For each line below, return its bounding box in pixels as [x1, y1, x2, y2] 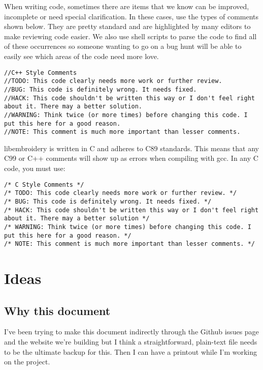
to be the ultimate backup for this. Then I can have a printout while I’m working [4, 346, 257, 357]
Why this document [4, 302, 111, 318]
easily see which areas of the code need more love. [4, 50, 159, 61]
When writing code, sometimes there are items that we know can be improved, [4, 1, 249, 11]
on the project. [4, 356, 50, 367]
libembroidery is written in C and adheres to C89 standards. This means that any [4, 143, 259, 153]
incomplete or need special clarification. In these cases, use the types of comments [4, 11, 259, 21]
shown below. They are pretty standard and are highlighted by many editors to [4, 21, 251, 32]
